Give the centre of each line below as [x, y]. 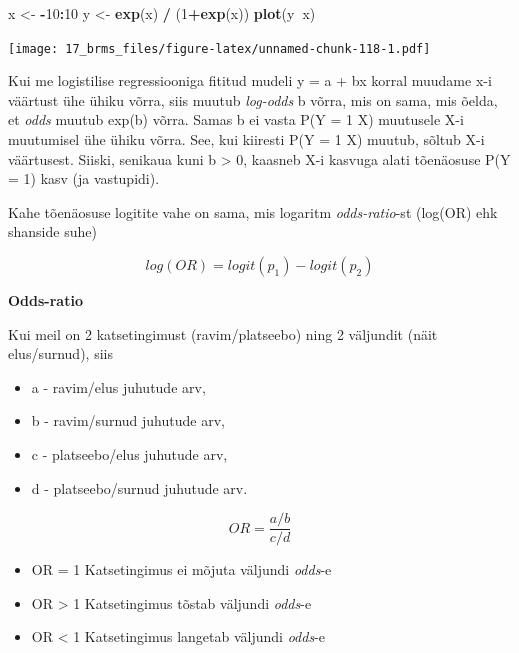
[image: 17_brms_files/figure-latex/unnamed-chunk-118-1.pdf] [219, 48]
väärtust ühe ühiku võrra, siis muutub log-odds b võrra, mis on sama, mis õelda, [253, 99]
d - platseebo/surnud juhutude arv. [139, 487]
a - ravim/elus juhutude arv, [118, 386]
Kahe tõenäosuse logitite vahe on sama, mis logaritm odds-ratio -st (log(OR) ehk [253, 211]
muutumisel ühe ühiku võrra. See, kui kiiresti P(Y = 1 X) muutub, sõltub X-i [246, 139]
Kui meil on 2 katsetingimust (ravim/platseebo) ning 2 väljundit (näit [223, 333]
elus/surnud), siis [60, 353]
